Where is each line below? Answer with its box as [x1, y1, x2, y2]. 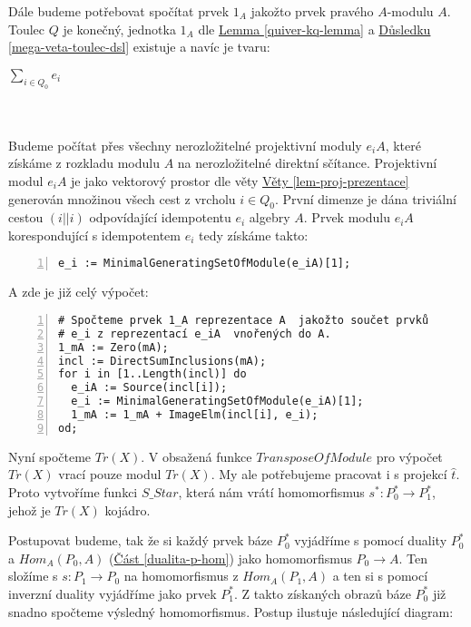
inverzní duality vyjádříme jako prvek [8, 583, 217, 603]
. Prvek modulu [303, 208, 390, 227]
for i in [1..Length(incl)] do [58, 367, 247, 381]
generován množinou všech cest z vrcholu [8, 189, 236, 208]
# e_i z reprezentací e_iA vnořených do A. [58, 327, 331, 340]
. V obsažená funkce [141, 446, 252, 465]
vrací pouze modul [58, 465, 162, 484]
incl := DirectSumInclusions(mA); [58, 354, 267, 367]
